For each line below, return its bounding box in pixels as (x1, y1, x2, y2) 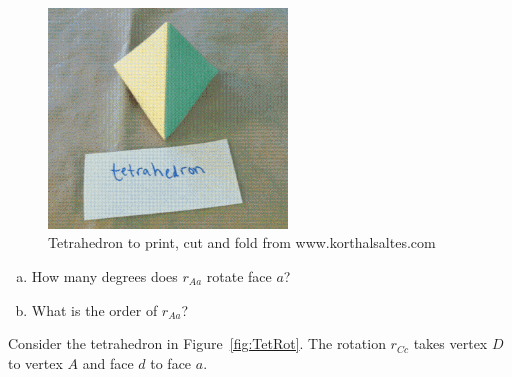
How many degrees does (31, 265, 178, 286)
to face (150, 352, 192, 373)
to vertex (8, 352, 63, 373)
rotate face (206, 265, 272, 286)
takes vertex (413, 333, 488, 354)
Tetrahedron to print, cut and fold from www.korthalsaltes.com (48, 232, 436, 253)
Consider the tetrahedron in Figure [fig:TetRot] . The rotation (8, 333, 386, 354)
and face (82, 352, 134, 373)
